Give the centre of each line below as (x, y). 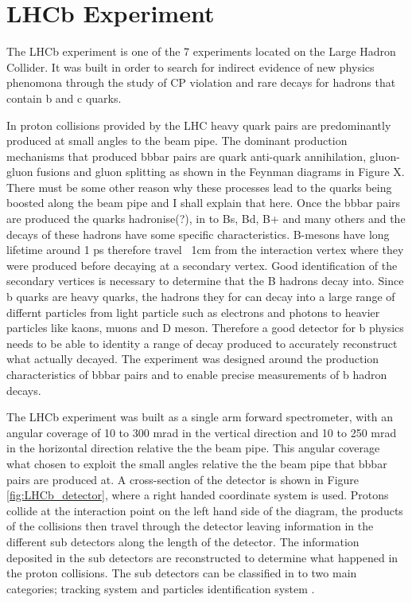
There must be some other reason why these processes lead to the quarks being (199, 187)
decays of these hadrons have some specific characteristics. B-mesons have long (198, 234)
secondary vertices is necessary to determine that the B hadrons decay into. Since (205, 281)
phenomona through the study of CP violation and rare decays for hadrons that (201, 82)
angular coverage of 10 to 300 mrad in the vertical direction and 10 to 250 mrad (202, 432)
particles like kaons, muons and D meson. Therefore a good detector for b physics (205, 328)
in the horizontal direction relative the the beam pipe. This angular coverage (193, 448)
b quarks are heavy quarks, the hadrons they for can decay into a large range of (201, 297)
